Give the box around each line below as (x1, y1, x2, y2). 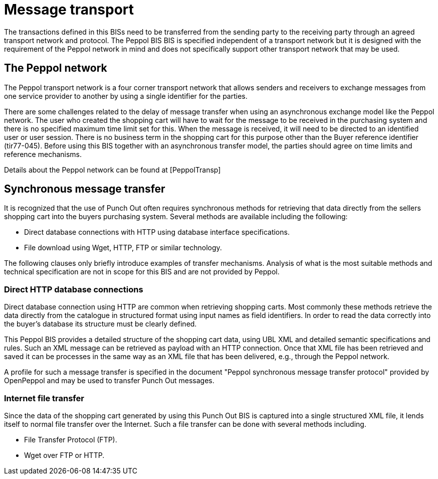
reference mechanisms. (4, 149, 82, 158)
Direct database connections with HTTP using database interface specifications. (24, 228, 290, 237)
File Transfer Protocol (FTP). (24, 435, 117, 444)
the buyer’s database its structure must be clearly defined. (4, 320, 197, 329)
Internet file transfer (4, 393, 84, 403)
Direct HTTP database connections (4, 284, 143, 294)
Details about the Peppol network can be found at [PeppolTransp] (4, 165, 221, 174)
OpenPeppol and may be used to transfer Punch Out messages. (4, 376, 214, 385)
